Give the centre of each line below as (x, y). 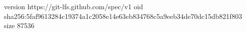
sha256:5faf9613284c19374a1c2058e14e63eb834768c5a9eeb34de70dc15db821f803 (123, 16)
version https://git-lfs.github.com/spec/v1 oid (74, 6)
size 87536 (19, 25)
